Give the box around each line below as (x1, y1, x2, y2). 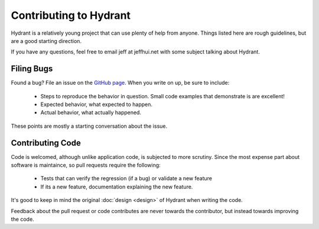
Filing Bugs (11, 64, 53, 74)
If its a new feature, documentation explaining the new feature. (40, 183, 193, 190)
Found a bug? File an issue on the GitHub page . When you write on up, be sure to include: (11, 79, 230, 87)
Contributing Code (11, 138, 81, 148)
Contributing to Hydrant (11, 9, 131, 22)
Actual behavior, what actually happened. (40, 109, 142, 116)
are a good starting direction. (11, 37, 82, 44)
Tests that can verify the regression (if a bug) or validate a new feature (40, 175, 213, 182)
